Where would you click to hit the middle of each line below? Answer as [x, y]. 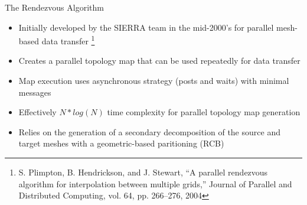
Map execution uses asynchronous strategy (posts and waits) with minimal [154, 81]
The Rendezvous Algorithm [54, 7]
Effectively [37, 112]
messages [35, 92]
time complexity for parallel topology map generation [204, 112]
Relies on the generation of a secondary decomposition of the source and [149, 131]
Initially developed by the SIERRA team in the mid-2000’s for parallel [146, 27]
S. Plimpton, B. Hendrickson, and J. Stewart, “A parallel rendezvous [143, 172]
